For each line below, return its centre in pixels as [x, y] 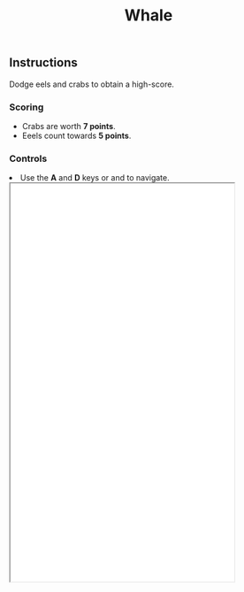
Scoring [27, 107]
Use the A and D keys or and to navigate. [95, 178]
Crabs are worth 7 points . [69, 126]
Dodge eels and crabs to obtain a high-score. [92, 84]
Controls [28, 158]
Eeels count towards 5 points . [76, 135]
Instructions [43, 63]
